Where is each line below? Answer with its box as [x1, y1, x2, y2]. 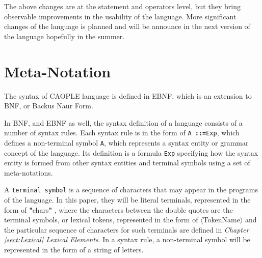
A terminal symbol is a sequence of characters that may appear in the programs [4, 184, 258, 195]
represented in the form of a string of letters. [4, 244, 144, 255]
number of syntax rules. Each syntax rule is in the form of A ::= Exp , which [4, 127, 240, 138]
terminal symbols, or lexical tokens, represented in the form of [4, 214, 198, 225]
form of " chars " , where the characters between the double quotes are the [4, 204, 233, 215]
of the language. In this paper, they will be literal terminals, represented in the [4, 194, 251, 205]
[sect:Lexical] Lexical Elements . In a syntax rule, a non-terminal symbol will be [4, 234, 250, 245]
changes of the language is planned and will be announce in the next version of [4, 21, 250, 32]
